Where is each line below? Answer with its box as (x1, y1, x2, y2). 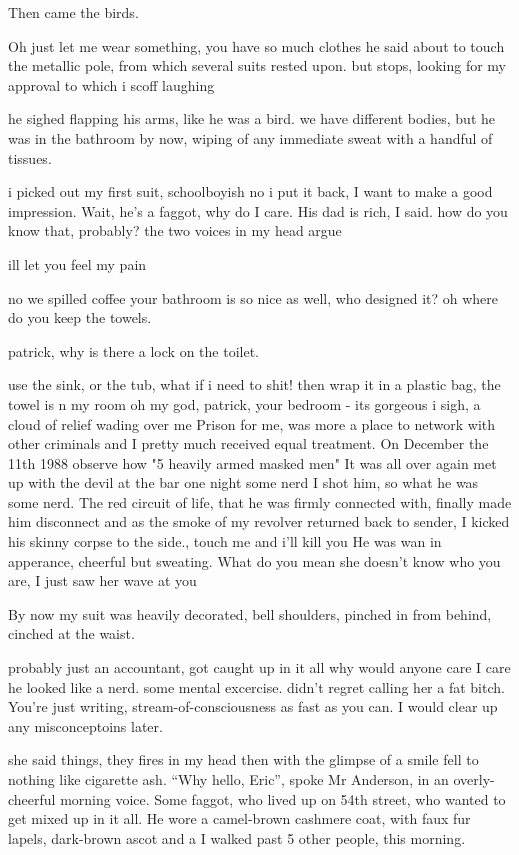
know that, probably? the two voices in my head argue (8, 220, 342, 241)
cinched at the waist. (8, 623, 135, 644)
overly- (453, 769, 495, 789)
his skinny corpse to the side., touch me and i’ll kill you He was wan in (8, 531, 442, 552)
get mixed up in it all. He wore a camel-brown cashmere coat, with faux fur (8, 808, 471, 829)
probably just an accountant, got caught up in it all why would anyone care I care (8, 657, 511, 678)
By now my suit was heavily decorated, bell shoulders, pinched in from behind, (8, 603, 492, 624)
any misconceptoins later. (8, 715, 163, 736)
